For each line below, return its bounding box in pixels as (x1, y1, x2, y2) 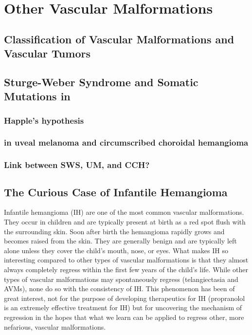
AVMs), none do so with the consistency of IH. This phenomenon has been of (4, 283, 235, 294)
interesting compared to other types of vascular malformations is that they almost (4, 255, 249, 265)
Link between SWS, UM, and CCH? (4, 159, 150, 171)
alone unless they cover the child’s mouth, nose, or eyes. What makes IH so (4, 245, 228, 255)
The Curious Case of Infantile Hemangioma (4, 184, 228, 199)
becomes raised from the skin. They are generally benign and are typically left (4, 236, 237, 246)
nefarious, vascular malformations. (4, 321, 106, 332)
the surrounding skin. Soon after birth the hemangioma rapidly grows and (4, 226, 225, 236)
